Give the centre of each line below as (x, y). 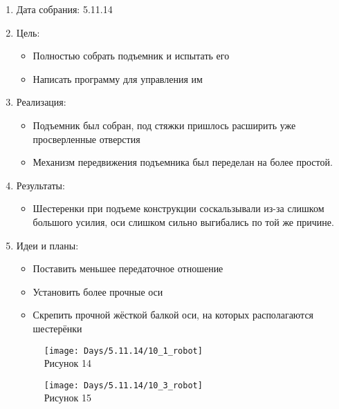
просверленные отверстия (86, 139)
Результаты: (40, 185)
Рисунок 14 (68, 363)
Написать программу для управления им (118, 78)
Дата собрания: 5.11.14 (64, 9)
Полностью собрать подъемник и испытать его (131, 56)
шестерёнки (57, 328)
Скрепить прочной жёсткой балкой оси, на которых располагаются (173, 315)
